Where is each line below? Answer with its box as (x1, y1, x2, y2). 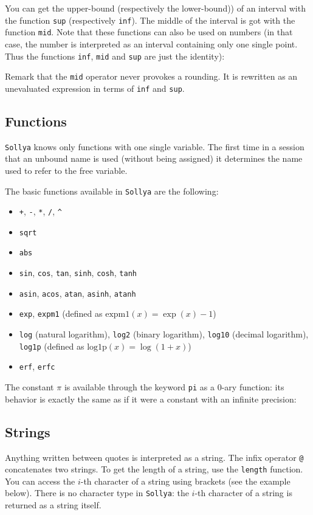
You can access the (5, 474, 75, 487)
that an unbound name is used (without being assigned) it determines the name (5, 152, 303, 165)
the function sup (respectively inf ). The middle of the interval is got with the (5, 13, 295, 26)
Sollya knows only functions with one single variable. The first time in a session (5, 140, 304, 153)
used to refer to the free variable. (5, 164, 128, 176)
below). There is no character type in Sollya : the (5, 486, 189, 499)
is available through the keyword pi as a (64, 381, 215, 393)
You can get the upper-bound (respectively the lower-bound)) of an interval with (5, 2, 306, 14)
